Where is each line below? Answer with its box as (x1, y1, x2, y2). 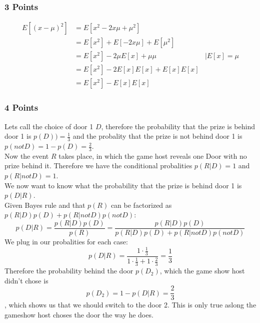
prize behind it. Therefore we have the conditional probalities (4, 160, 192, 171)
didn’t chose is (4, 275, 48, 285)
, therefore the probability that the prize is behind (101, 121, 255, 131)
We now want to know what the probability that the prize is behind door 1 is (4, 180, 242, 190)
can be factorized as (110, 199, 172, 210)
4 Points (4, 101, 38, 114)
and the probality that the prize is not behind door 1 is (72, 131, 242, 141)
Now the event (4, 150, 49, 161)
